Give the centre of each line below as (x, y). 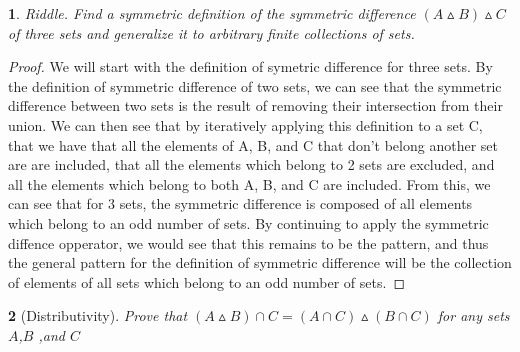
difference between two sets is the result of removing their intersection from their (255, 105)
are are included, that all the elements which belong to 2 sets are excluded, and (251, 164)
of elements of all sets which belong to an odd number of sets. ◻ (207, 281)
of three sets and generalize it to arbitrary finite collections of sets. (211, 32)
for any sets (473, 315)
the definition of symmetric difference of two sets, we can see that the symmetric (255, 85)
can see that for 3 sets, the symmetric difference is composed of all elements (240, 203)
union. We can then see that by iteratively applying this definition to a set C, (245, 124)
